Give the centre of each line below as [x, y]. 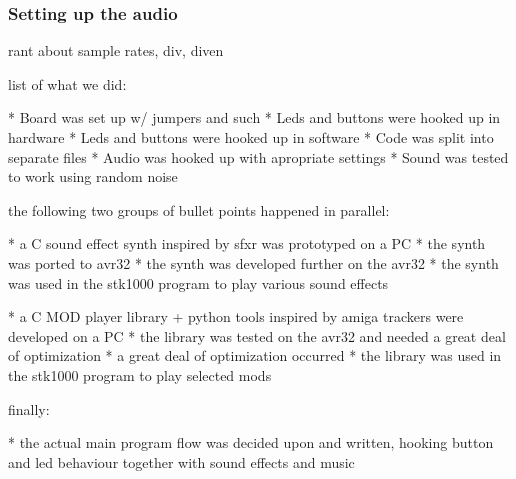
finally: [29, 408]
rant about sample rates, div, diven [116, 50]
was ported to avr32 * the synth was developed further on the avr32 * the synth [253, 262]
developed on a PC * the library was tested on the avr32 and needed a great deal [257, 335]
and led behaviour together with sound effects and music [181, 461]
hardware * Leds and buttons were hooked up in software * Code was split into [251, 137]
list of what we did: [67, 83]
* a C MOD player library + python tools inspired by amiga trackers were [236, 316]
